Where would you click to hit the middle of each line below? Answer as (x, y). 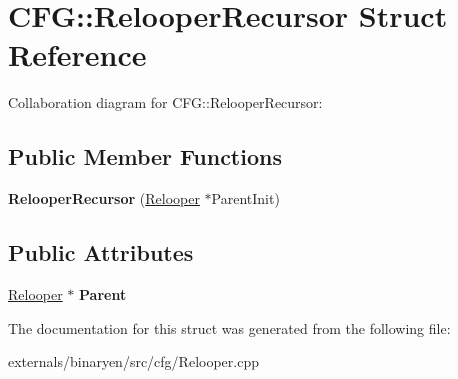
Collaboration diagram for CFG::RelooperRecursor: (165, 102)
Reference (77, 54)
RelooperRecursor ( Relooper (104, 198)
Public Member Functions (145, 156)
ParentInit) (245, 198)
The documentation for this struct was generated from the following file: (229, 327)
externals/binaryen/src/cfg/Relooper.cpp (133, 361)
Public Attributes (101, 252)
